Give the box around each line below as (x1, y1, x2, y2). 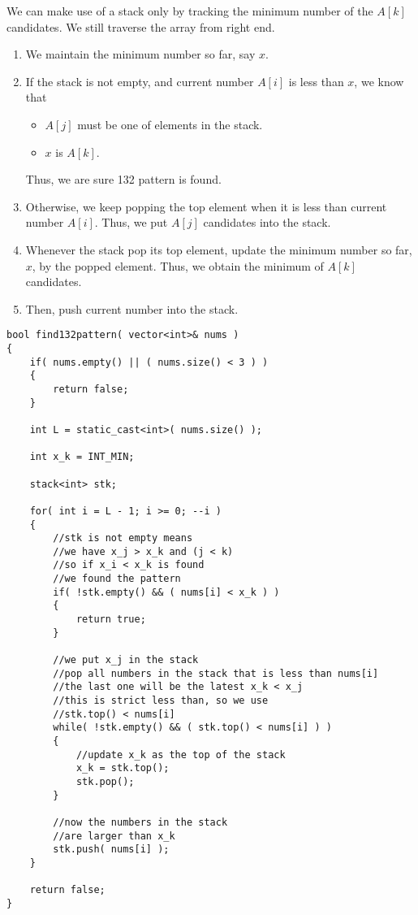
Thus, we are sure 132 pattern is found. (25, 171, 222, 188)
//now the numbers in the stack (53, 816, 228, 828)
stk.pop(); (75, 775, 135, 787)
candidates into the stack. (203, 214, 331, 231)
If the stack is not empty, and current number (25, 72, 254, 89)
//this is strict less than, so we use (53, 695, 269, 707)
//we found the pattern (53, 573, 181, 585)
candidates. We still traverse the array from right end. (6, 18, 275, 35)
